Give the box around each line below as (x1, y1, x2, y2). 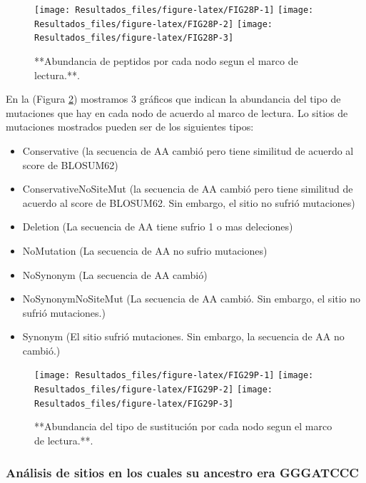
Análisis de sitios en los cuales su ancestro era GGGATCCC (6, 463, 359, 481)
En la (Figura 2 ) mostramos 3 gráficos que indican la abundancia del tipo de (6, 91, 341, 106)
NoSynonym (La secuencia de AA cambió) (22, 267, 208, 282)
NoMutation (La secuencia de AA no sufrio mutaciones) (22, 243, 268, 258)
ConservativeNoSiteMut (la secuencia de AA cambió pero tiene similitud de (22, 181, 353, 196)
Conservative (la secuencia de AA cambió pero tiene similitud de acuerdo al (22, 143, 354, 158)
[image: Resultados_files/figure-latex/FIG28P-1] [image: (34, 5, 314, 15)
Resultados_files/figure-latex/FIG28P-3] (34, 33, 234, 44)
